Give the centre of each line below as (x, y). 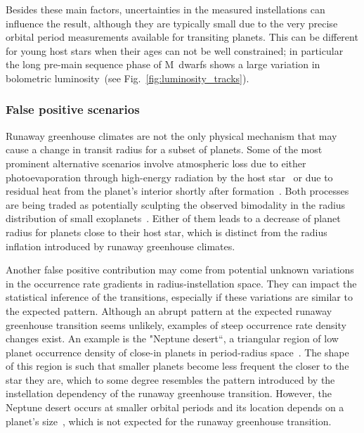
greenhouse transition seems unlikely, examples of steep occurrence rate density (176, 324)
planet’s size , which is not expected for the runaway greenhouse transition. (169, 421)
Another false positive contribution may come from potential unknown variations (180, 270)
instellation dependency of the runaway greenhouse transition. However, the (169, 393)
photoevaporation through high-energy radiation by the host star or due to (169, 177)
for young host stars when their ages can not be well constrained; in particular (175, 50)
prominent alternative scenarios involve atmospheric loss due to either (156, 163)
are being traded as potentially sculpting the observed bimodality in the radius (176, 204)
